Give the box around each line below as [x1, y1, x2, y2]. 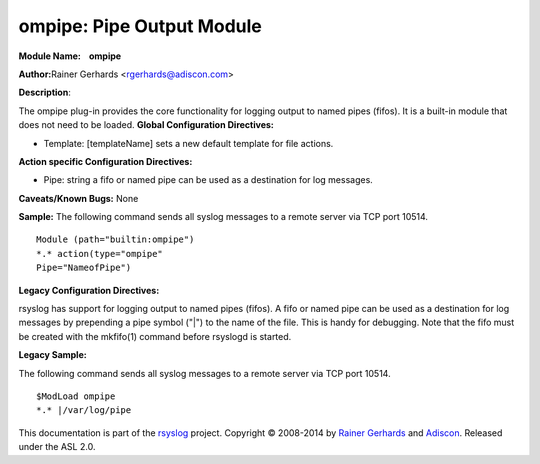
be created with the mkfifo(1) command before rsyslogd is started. [18, 330, 292, 342]
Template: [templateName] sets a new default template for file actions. [43, 137, 334, 149]
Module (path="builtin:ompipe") [36, 234, 195, 245]
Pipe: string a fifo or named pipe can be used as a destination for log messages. [43, 174, 374, 186]
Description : [18, 86, 72, 99]
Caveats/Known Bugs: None [18, 192, 139, 204]
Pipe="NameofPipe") [36, 262, 132, 274]
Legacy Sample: [18, 349, 87, 361]
